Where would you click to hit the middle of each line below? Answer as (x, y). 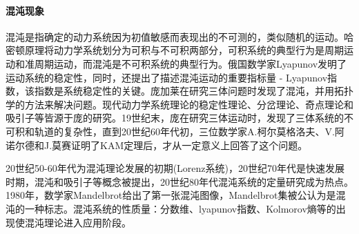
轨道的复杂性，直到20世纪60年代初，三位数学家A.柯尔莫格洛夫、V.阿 (189, 131)
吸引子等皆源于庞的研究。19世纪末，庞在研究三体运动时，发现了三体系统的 (175, 118)
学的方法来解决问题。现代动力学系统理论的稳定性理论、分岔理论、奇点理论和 (179, 104)
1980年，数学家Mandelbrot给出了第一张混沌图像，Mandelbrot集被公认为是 (171, 195)
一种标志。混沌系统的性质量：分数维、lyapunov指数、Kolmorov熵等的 (180, 208)
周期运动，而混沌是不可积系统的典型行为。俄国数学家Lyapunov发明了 (191, 63)
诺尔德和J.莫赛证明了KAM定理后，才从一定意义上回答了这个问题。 (157, 145)
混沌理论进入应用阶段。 (78, 222)
